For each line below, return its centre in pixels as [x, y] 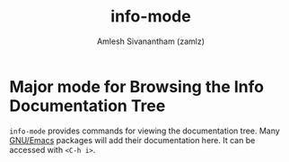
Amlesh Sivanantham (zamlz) [151, 41]
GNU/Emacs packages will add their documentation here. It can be [132, 140]
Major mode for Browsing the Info [137, 86]
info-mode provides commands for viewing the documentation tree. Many [144, 131]
